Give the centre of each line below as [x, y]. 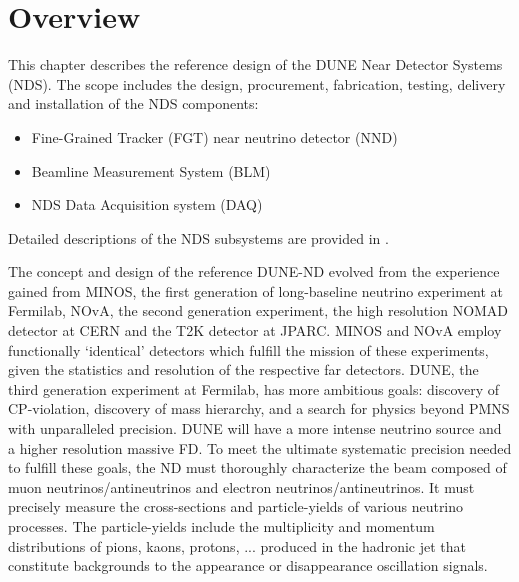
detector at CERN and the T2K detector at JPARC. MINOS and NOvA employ [255, 330]
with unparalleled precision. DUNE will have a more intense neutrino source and [255, 428]
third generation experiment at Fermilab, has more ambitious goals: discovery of [254, 388]
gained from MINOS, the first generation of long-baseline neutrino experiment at [256, 290]
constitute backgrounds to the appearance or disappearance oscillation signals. [248, 565]
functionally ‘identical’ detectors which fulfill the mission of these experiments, [248, 349]
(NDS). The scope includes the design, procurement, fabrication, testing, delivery [257, 83]
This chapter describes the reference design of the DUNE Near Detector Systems [255, 64]
